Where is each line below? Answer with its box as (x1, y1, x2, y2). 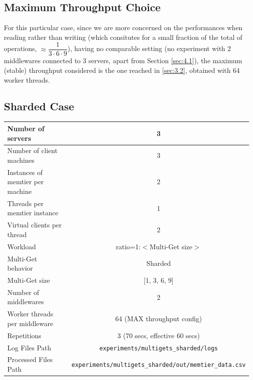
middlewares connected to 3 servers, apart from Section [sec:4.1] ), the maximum (4, 55, 242, 66)
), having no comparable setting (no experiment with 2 (67, 43, 231, 53)
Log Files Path (7, 342, 52, 352)
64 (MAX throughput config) (115, 313, 202, 324)
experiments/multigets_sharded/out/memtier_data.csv (72, 362, 246, 369)
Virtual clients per (7, 220, 62, 230)
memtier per (7, 176, 44, 187)
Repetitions (7, 330, 41, 340)
